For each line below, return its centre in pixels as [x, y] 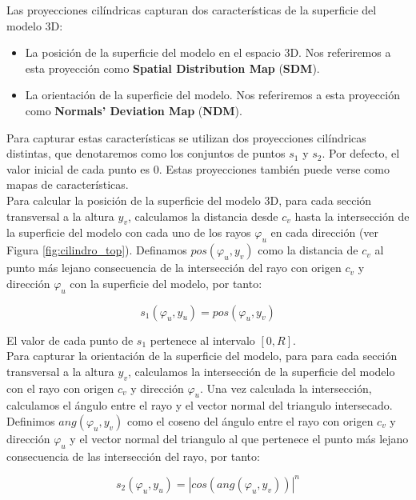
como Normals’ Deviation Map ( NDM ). [134, 110]
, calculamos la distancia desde [203, 216]
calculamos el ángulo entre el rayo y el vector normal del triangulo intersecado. [200, 405]
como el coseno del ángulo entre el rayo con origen [250, 420]
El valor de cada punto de [70, 340]
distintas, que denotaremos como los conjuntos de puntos [146, 153]
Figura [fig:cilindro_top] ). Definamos [97, 250]
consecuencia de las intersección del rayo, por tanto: [133, 456]
